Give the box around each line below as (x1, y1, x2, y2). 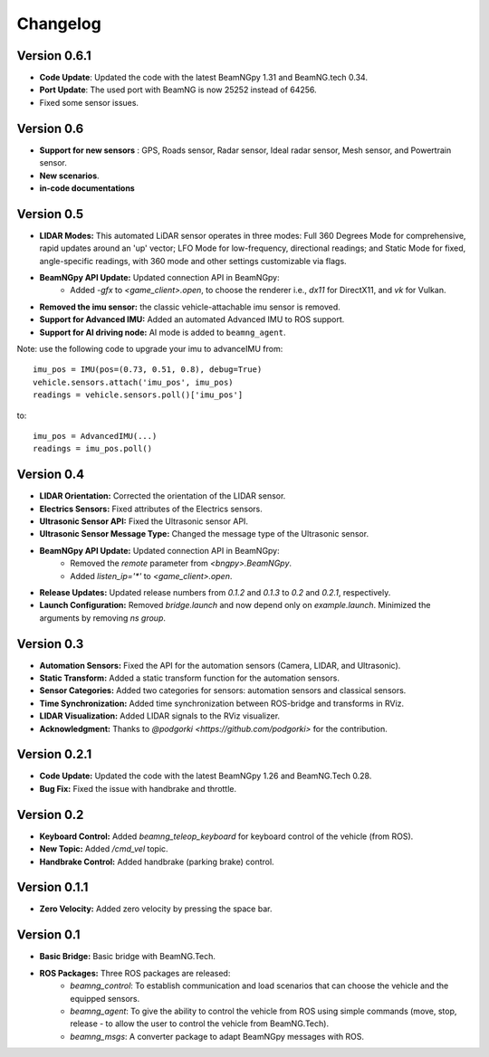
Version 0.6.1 (16, 48, 91, 63)
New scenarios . (39, 170, 100, 181)
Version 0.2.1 (16, 747, 92, 762)
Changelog (16, 14, 101, 33)
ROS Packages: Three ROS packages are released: (39, 967, 231, 978)
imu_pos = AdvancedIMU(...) (33, 431, 158, 441)
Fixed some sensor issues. (39, 97, 139, 108)
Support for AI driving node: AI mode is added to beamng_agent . (39, 327, 286, 338)
